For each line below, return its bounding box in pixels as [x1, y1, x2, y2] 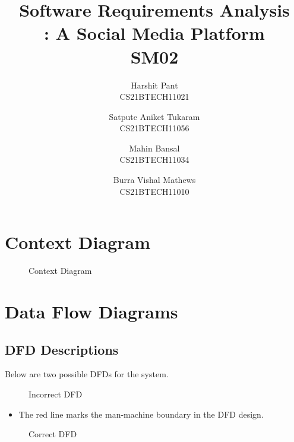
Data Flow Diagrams [5, 299, 178, 323]
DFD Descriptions [5, 340, 119, 358]
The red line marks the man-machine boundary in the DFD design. [18, 408, 264, 420]
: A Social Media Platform [44, 21, 265, 45]
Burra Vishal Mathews [113, 173, 196, 186]
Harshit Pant [131, 78, 178, 91]
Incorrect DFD [29, 387, 83, 400]
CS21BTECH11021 [119, 90, 189, 103]
